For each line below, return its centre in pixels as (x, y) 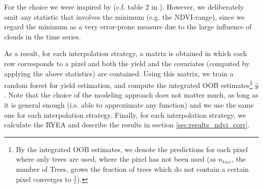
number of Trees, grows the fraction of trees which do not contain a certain (132, 169)
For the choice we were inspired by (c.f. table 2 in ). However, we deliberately (124, 7)
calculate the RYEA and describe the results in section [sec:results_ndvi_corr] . (127, 125)
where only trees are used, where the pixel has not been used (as (116, 159)
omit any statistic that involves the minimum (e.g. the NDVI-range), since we (124, 16)
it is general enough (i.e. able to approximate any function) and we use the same (129, 105)
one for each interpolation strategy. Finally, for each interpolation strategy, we (125, 114)
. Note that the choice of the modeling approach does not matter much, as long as (131, 95)
